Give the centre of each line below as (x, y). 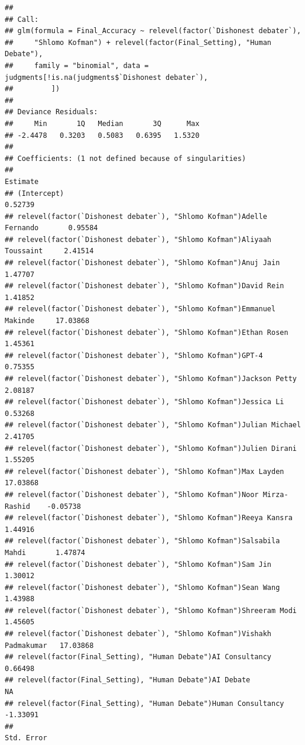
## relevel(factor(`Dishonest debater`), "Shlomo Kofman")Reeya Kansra (149, 518)
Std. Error (26, 738)
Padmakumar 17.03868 (49, 645)
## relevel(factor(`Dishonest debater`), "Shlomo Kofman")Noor (132, 494)
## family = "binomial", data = (77, 65)
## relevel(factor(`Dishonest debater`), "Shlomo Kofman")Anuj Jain (142, 263)
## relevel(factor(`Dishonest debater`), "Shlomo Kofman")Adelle (136, 216)
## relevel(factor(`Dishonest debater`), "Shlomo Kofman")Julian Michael (153, 425)
